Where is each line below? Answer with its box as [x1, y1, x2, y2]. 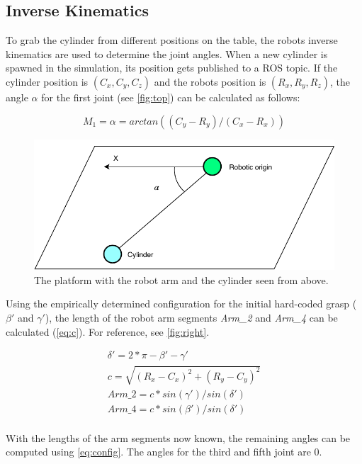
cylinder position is [6, 74, 89, 89]
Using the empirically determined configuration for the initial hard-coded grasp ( [6, 296, 357, 311]
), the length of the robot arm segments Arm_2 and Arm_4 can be [45, 310, 338, 324]
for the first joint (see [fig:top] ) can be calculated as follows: [41, 89, 300, 104]
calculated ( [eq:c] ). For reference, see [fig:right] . [6, 324, 210, 339]
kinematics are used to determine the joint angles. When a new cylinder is [6, 46, 328, 61]
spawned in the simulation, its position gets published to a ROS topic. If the [6, 60, 338, 75]
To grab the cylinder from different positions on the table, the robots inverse [6, 33, 338, 47]
